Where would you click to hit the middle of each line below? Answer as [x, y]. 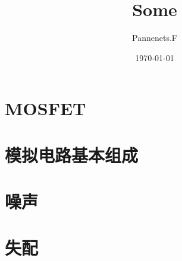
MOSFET [45, 108]
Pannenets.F [155, 38]
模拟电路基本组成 [72, 155]
